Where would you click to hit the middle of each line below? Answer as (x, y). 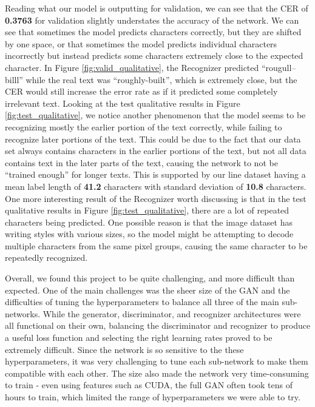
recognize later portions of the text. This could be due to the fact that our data (153, 139)
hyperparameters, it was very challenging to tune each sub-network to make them (157, 361)
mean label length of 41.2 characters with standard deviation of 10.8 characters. (156, 186)
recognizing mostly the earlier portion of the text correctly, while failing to (144, 126)
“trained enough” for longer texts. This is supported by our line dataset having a (155, 174)
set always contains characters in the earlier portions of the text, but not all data (156, 151)
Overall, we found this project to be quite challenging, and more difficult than (150, 278)
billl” (14, 79)
